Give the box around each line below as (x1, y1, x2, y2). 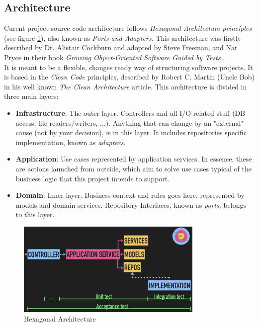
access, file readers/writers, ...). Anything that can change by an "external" (15, 117, 244, 128)
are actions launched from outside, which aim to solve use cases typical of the (15, 163, 252, 173)
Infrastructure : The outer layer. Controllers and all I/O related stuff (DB (15, 107, 246, 118)
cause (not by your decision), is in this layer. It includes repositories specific (15, 127, 247, 138)
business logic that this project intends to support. (15, 173, 170, 183)
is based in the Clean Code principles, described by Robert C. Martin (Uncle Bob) (4, 72, 255, 82)
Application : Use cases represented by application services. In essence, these (15, 154, 252, 164)
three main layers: (4, 91, 59, 101)
